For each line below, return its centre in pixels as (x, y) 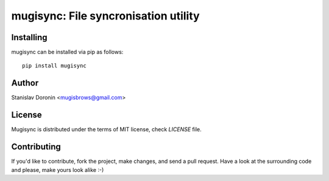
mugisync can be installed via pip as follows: (67, 52)
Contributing (36, 147)
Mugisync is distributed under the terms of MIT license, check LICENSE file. (106, 129)
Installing (30, 37)
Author (25, 83)
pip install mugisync (54, 66)
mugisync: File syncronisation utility (106, 16)
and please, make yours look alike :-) (58, 169)
